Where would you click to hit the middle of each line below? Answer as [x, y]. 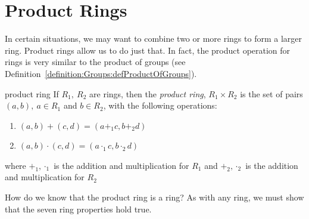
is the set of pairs [271, 93]
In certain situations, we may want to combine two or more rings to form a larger [154, 38]
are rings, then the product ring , [148, 93]
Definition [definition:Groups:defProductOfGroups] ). [101, 73]
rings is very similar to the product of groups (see [95, 62]
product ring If [32, 93]
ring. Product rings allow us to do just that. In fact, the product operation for [148, 50]
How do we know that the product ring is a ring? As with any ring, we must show [154, 197]
